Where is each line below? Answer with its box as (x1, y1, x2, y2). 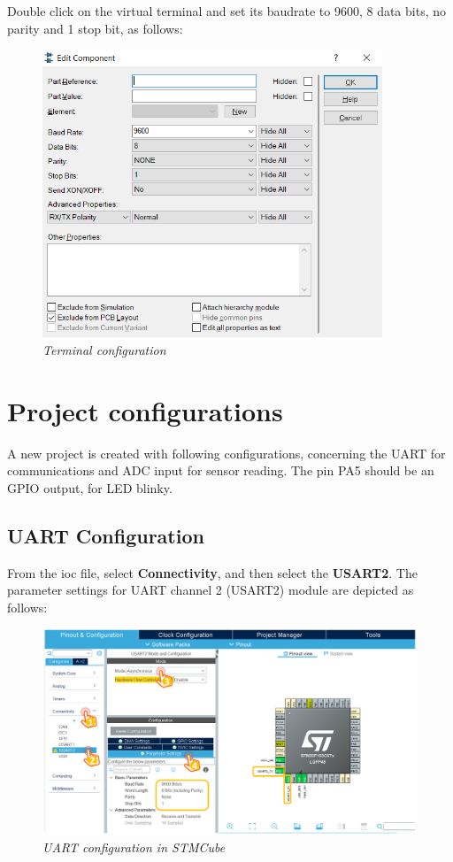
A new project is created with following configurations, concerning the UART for (7, 443, 446, 462)
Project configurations (7, 392, 283, 428)
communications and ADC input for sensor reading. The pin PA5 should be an (7, 461, 434, 480)
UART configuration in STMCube (42, 838, 226, 857)
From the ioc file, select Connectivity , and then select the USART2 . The (7, 563, 418, 581)
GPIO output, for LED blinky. (7, 478, 173, 496)
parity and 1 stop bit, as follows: (7, 19, 183, 37)
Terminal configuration (42, 340, 166, 358)
